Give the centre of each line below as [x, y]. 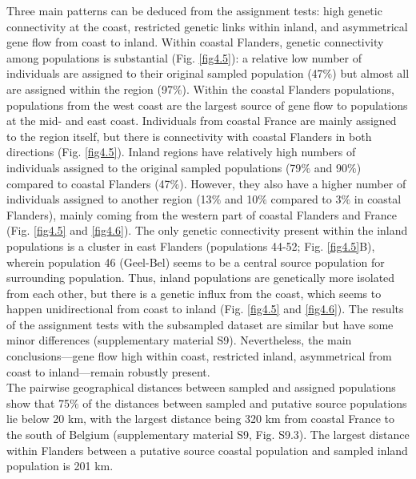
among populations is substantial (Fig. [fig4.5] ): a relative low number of [184, 57]
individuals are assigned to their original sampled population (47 [165, 73]
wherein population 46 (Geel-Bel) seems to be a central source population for [196, 262]
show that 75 [38, 403]
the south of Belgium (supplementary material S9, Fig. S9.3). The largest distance [208, 435]
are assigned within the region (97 [90, 89]
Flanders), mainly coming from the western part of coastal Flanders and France [202, 214]
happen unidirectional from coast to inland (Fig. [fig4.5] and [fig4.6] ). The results [205, 309]
